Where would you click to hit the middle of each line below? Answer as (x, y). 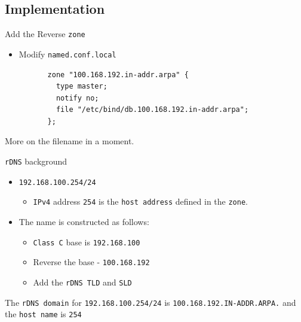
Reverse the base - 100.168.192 (91, 262)
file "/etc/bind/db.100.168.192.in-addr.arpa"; (152, 110)
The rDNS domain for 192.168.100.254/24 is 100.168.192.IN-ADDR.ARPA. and (150, 302)
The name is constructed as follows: (84, 222)
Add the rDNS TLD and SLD (82, 282)
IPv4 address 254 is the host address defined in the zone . (140, 201)
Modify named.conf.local (67, 54)
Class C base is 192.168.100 (87, 242)
